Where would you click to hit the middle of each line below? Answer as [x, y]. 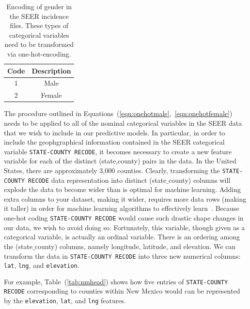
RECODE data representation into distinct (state [97, 180]
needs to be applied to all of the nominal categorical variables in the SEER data [123, 123]
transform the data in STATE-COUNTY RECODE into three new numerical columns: [122, 256]
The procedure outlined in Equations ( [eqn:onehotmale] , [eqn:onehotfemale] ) [118, 113]
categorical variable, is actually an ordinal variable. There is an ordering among [122, 237]
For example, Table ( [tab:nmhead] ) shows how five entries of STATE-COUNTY [116, 281]
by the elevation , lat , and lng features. [65, 301]
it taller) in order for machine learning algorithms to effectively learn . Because [122, 208]
